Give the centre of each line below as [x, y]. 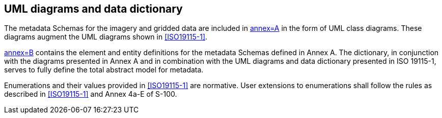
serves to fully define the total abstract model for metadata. [104, 70]
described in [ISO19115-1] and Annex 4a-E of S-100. [91, 94]
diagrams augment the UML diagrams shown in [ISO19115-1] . [106, 37]
